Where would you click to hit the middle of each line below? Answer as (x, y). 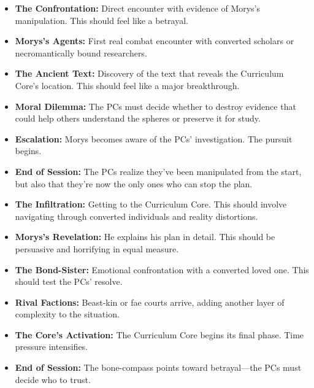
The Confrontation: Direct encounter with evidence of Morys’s (138, 8)
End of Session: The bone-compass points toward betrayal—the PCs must (158, 367)
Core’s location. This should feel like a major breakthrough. (127, 85)
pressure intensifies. (52, 347)
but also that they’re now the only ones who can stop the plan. (134, 183)
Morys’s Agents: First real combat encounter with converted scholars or (155, 41)
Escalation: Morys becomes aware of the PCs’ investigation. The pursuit (154, 138)
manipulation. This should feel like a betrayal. (101, 20)
